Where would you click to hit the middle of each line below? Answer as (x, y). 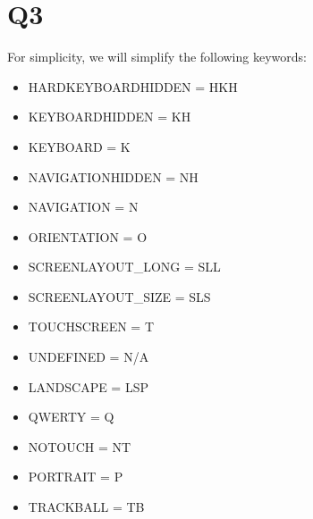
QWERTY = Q (71, 417)
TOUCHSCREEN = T (91, 326)
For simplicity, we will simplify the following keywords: (157, 57)
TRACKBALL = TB (86, 507)
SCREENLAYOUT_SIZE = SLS (119, 296)
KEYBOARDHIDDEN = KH (110, 117)
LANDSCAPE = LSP (88, 386)
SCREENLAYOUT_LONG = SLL (124, 267)
